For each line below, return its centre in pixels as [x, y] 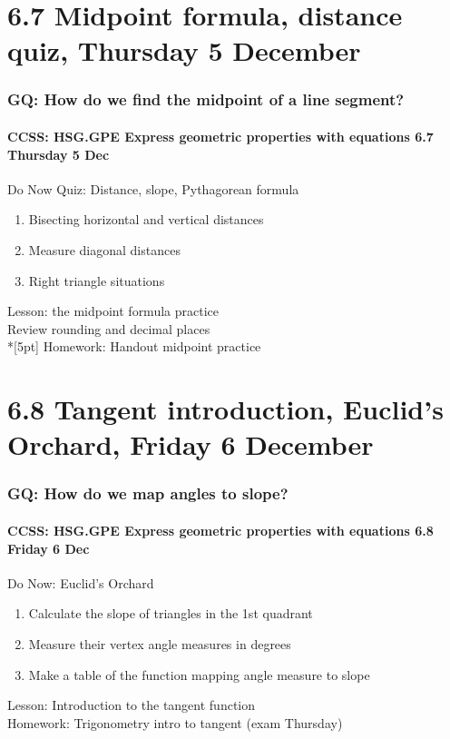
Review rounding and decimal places [109, 328]
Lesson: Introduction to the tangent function [132, 705]
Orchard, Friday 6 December [191, 444]
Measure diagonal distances [104, 249]
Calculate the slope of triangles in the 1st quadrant [171, 613]
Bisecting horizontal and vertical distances [146, 219]
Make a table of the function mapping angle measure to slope [199, 674]
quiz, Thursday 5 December [184, 50]
